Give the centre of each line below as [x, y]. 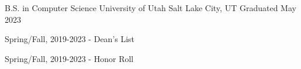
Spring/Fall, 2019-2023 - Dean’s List [70, 39]
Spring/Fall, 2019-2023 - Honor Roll [69, 58]
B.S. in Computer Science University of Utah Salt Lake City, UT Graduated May [150, 8]
